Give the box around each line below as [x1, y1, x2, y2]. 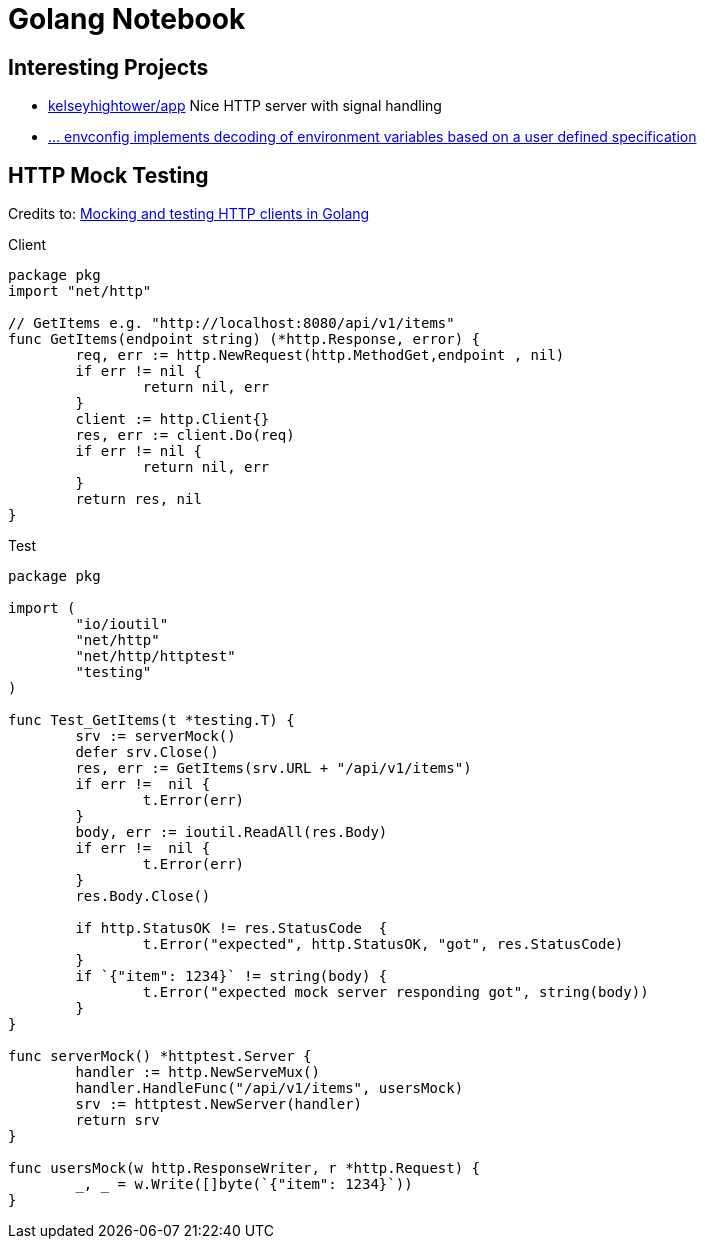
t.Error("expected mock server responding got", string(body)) [142, 984, 649, 1001]
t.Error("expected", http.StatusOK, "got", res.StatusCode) [142, 936, 624, 953]
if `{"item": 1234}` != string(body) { [75, 968, 388, 985]
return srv [75, 1112, 160, 1129]
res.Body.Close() [75, 888, 211, 905]
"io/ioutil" [75, 616, 169, 633]
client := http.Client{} [75, 411, 270, 428]
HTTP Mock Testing [8, 162, 209, 188]
